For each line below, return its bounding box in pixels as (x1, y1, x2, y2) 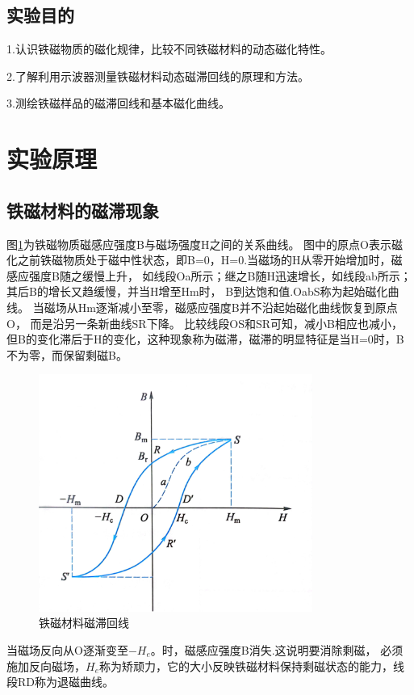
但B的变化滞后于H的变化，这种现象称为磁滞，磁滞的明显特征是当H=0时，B (6, 331, 404, 347)
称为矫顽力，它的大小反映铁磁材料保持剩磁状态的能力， (99, 657, 393, 674)
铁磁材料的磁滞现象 (6, 197, 159, 222)
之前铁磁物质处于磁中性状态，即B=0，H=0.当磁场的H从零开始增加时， (17, 251, 391, 268)
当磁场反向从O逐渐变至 (6, 641, 128, 658)
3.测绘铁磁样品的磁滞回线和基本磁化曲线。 (6, 95, 230, 112)
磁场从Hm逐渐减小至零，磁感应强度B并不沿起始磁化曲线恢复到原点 (44, 298, 398, 315)
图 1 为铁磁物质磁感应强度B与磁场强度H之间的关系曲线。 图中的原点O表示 (6, 235, 391, 252)
